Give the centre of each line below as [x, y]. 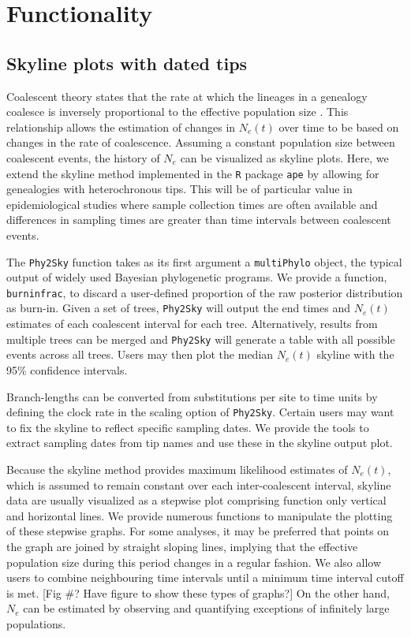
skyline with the [355, 354]
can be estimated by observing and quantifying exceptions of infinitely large [206, 608]
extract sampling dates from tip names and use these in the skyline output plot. [200, 443]
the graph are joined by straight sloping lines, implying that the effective [182, 546]
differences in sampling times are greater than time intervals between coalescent [199, 220]
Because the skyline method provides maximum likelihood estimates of [177, 469]
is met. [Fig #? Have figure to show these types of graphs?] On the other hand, [198, 592]
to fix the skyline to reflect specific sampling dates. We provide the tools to [188, 427]
